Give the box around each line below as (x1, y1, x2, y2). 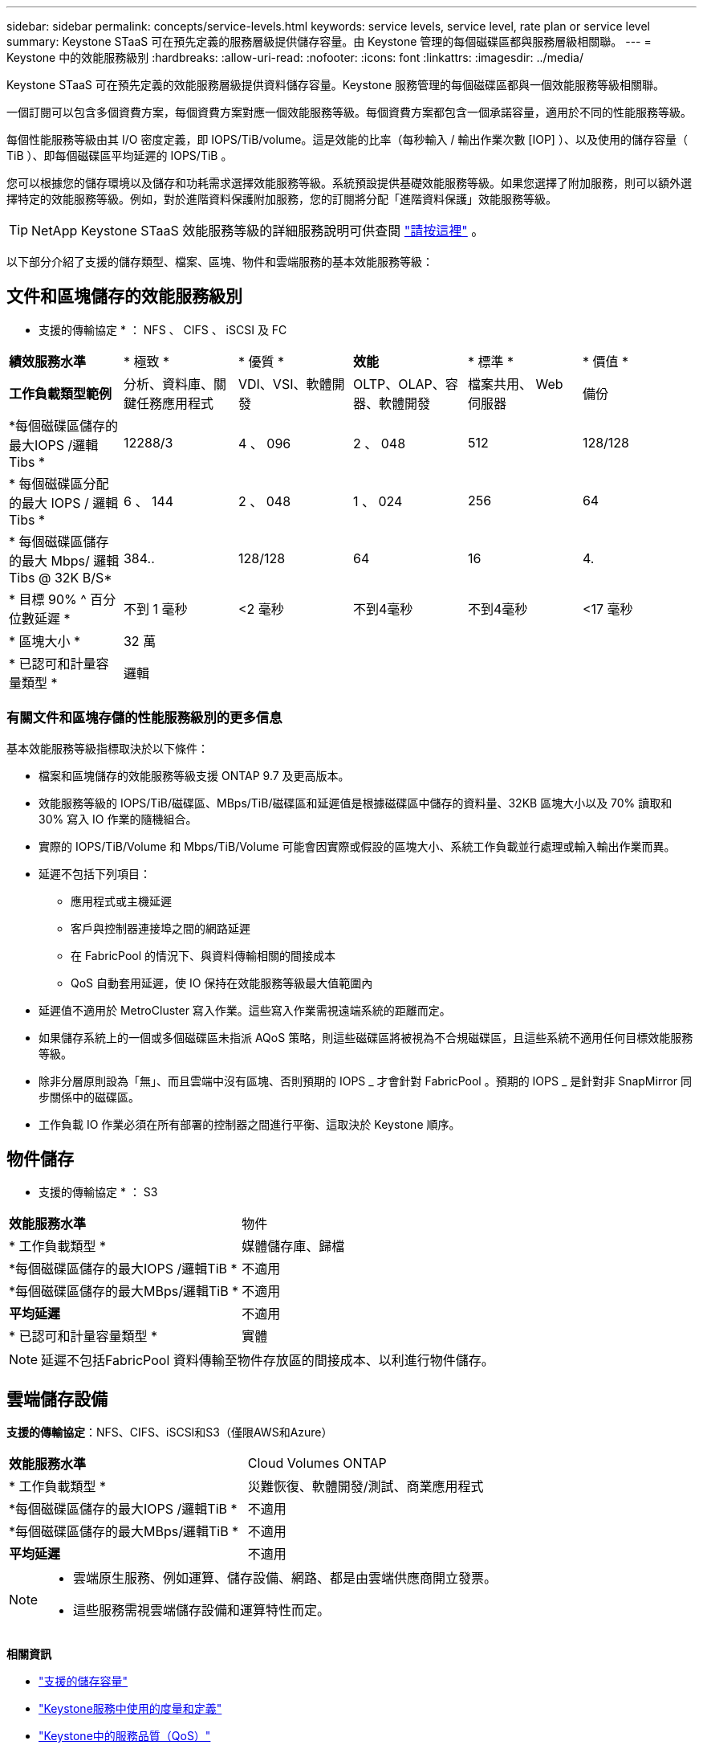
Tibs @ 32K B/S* (9, 569, 112, 586)
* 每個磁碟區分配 (9, 475, 109, 492)
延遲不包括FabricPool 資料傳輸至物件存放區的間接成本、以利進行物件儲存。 (41, 1352, 494, 1369)
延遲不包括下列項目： (39, 866, 151, 881)
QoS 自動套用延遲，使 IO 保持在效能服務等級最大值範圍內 (71, 975, 373, 990)
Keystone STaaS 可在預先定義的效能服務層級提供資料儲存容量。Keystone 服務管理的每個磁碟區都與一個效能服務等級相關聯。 (6, 78, 664, 92)
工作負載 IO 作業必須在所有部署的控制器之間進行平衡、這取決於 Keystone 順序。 (39, 1117, 461, 1131)
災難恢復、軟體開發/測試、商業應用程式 (247, 1478, 484, 1495)
